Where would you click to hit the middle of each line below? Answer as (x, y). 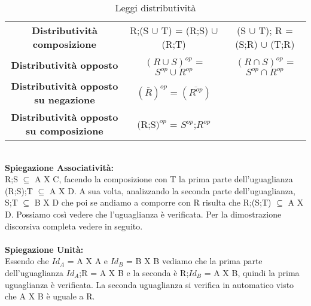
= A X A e (88, 261)
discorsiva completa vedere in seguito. (74, 226)
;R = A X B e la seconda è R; (134, 272)
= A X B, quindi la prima (252, 272)
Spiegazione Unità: (44, 249)
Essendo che (27, 261)
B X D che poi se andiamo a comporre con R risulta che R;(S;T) (153, 202)
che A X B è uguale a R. (50, 296)
